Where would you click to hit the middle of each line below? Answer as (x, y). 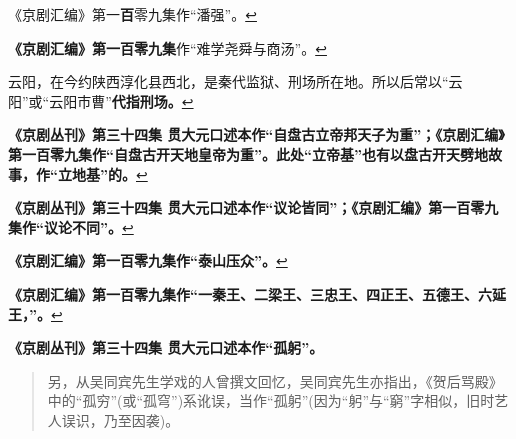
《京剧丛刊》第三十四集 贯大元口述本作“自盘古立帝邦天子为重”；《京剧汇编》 (256, 134)
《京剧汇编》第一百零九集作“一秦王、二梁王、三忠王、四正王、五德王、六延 (257, 293)
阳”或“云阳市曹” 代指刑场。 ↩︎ (101, 100)
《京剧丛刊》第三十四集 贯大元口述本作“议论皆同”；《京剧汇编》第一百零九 (253, 207)
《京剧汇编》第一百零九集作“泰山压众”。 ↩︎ (148, 260)
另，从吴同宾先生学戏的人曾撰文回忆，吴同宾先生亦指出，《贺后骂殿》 (275, 380)
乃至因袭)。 (141, 419)
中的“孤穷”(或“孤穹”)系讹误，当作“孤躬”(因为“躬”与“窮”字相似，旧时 (271, 400)
